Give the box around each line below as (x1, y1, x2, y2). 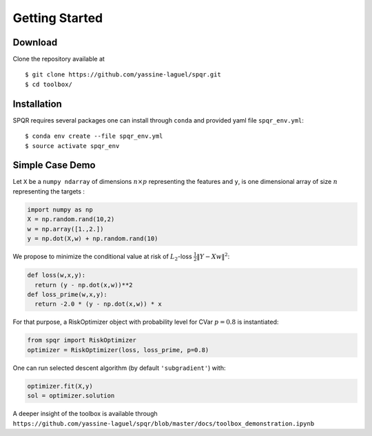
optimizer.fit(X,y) (27, 382, 93, 390)
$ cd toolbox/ (25, 80, 72, 88)
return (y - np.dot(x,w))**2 (34, 281, 134, 289)
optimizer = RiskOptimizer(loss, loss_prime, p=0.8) (27, 346, 209, 354)
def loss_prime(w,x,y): (27, 291, 108, 299)
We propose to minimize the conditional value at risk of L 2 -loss (12, 252, 192, 262)
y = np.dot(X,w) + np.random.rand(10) (27, 234, 158, 242)
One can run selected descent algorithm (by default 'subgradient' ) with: (12, 364, 226, 372)
